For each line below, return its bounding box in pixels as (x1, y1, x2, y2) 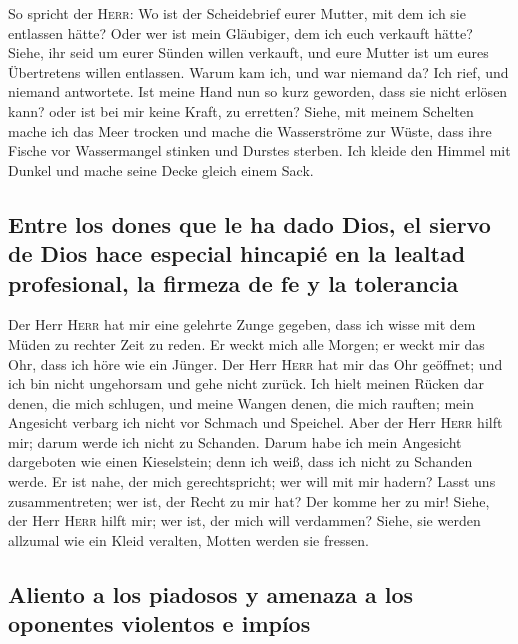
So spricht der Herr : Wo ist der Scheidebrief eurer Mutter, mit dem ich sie (8, 3, 466, 23)
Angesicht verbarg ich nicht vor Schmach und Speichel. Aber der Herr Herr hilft (8, 412, 503, 433)
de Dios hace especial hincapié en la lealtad (8, 238, 466, 269)
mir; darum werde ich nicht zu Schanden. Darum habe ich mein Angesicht (8, 431, 462, 452)
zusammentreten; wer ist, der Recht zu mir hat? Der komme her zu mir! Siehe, (8, 490, 490, 511)
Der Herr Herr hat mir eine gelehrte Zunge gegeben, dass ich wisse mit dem (8, 314, 476, 335)
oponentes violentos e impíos (8, 608, 311, 639)
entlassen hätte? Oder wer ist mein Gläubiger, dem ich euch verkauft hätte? (8, 22, 473, 43)
